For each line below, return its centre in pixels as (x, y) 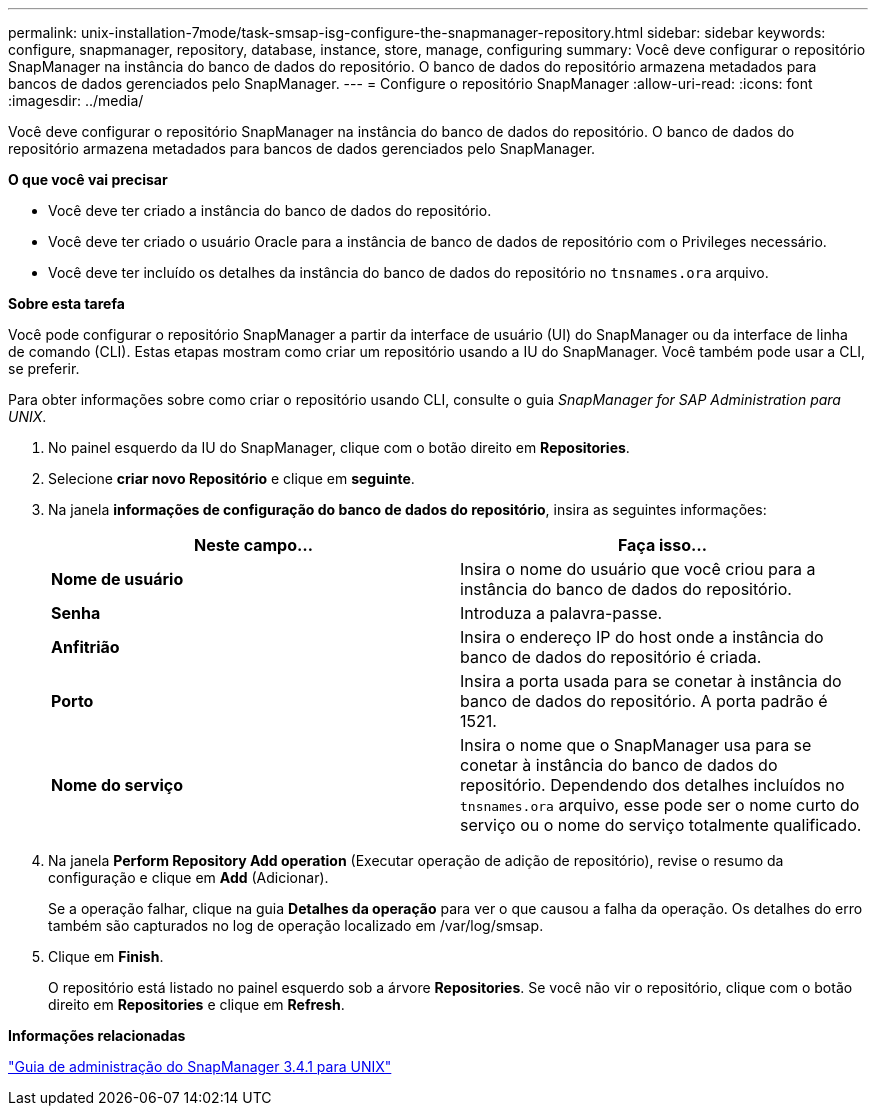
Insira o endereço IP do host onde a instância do (642, 637)
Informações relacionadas (97, 1035)
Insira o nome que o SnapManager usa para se (636, 745)
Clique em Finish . (106, 956)
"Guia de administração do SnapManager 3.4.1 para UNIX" (200, 1066)
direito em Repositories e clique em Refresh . (196, 1004)
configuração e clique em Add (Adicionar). (188, 877)
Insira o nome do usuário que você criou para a (638, 569)
